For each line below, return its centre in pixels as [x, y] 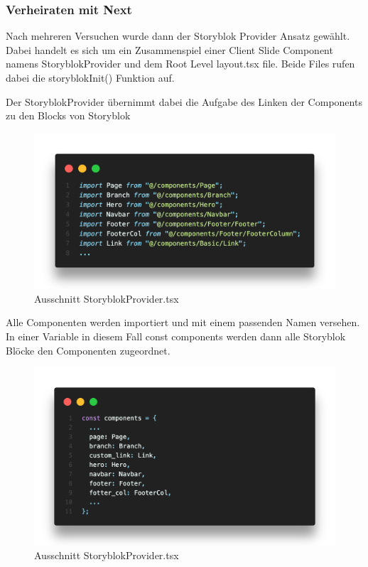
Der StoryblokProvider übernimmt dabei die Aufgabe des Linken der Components [184, 101]
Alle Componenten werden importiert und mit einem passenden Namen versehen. [183, 322]
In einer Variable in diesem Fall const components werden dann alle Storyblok [176, 336]
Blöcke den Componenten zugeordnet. [88, 350]
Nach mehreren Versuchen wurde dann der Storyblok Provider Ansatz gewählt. [178, 36]
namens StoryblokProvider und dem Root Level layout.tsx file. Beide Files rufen [180, 64]
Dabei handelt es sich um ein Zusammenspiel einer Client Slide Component [169, 49]
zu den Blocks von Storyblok [68, 115]
